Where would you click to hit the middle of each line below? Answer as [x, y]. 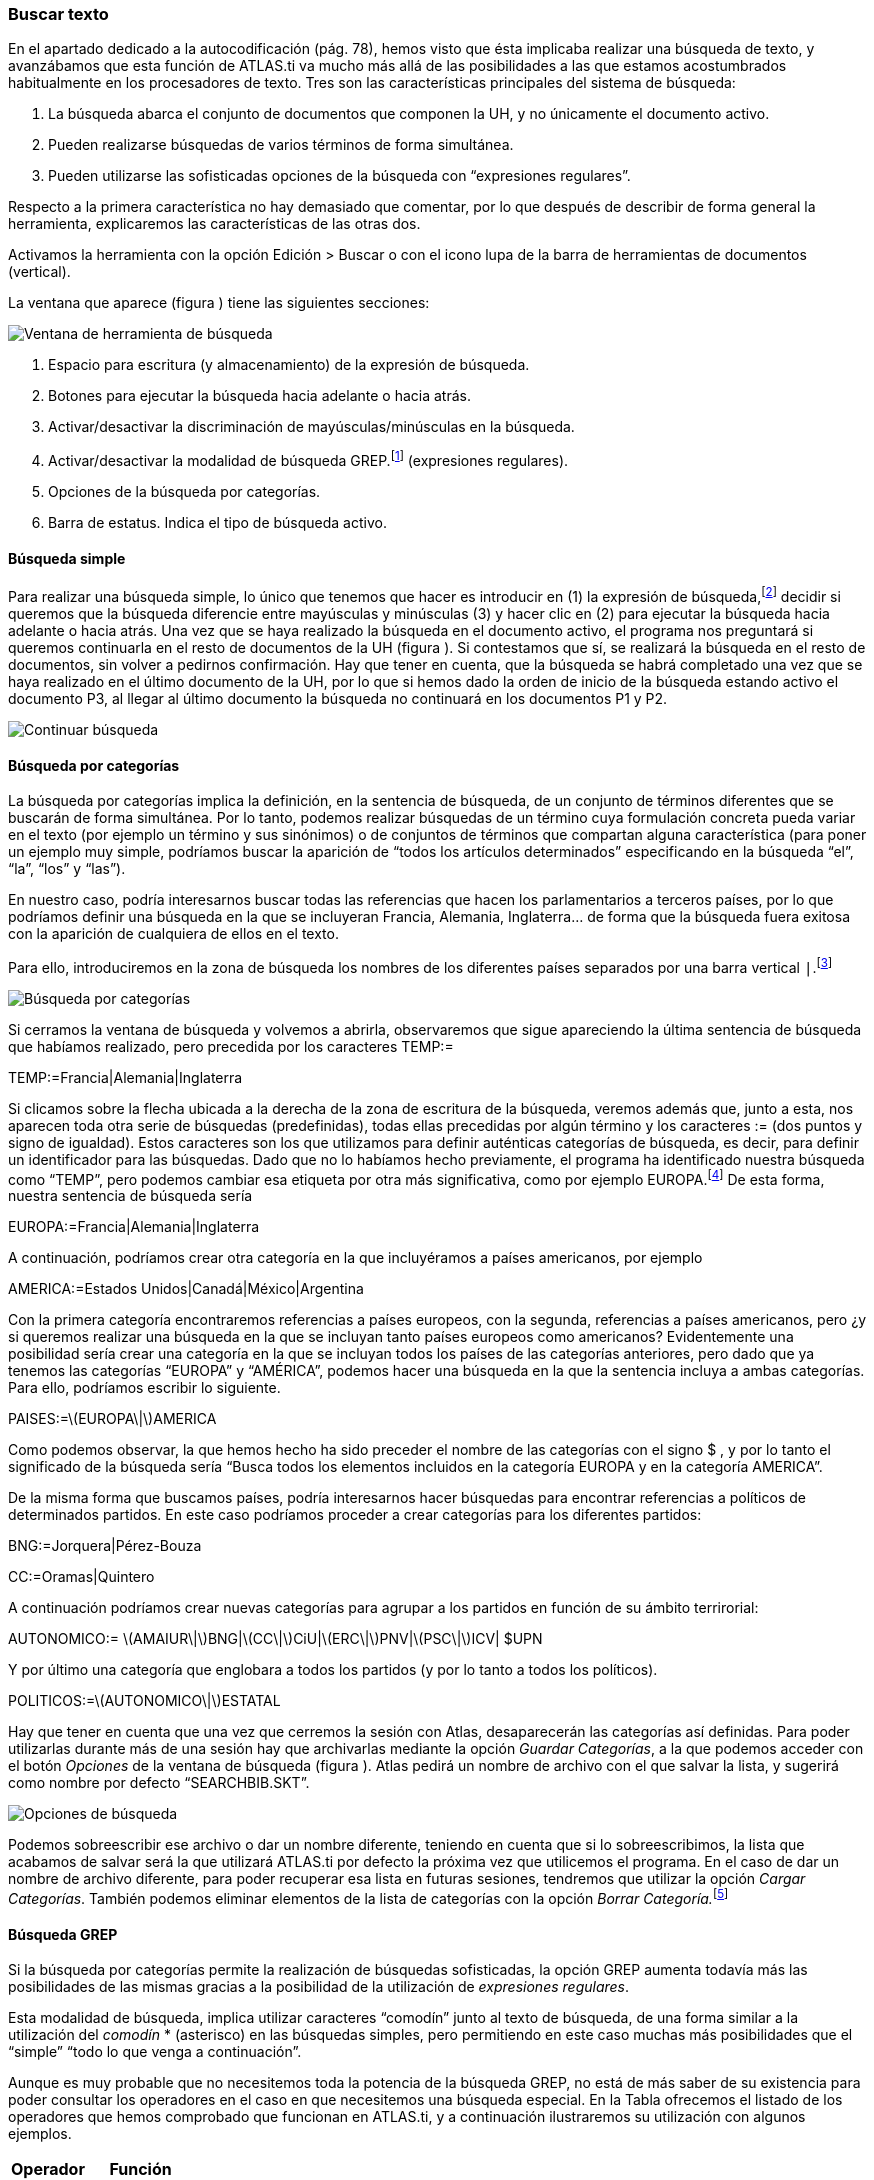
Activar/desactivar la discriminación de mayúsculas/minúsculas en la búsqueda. [311, 427]
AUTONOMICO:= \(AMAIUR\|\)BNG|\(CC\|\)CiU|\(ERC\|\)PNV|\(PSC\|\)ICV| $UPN [275, 1639]
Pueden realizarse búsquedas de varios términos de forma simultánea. [281, 145]
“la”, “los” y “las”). [67, 869]
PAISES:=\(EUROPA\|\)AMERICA [112, 1419]
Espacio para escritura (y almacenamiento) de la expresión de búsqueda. [289, 365]
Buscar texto [58, 14]
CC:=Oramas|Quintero [81, 1577]
